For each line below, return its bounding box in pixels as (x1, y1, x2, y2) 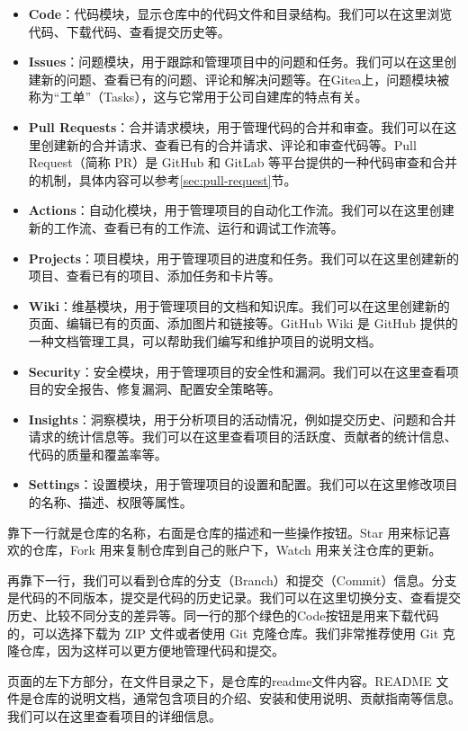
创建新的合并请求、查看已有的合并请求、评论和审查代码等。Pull (40, 135, 417, 154)
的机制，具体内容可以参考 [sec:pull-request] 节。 (28, 170, 297, 189)
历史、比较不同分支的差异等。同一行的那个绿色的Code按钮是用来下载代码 (7, 606, 439, 625)
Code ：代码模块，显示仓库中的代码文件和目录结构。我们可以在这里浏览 (28, 4, 453, 22)
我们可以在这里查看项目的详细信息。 (7, 707, 221, 725)
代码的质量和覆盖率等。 (28, 444, 167, 463)
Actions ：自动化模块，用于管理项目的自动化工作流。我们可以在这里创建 (28, 201, 454, 219)
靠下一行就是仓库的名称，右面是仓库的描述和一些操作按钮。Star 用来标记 (7, 522, 438, 541)
